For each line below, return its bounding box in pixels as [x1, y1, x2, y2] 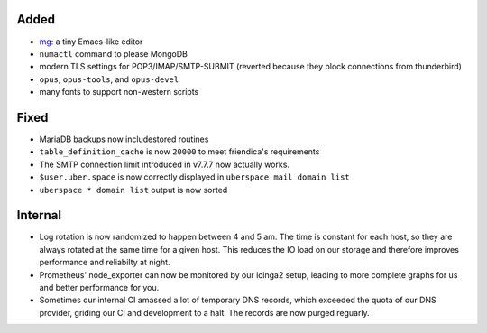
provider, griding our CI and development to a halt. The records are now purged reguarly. [39, 307, 370, 318]
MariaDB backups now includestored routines [39, 134, 209, 144]
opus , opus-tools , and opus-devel [39, 73, 179, 85]
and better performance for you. [39, 282, 160, 293]
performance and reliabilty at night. [39, 257, 170, 268]
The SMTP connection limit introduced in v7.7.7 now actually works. [39, 159, 290, 170]
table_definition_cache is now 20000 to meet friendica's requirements [39, 146, 320, 157]
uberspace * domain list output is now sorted [39, 184, 228, 195]
